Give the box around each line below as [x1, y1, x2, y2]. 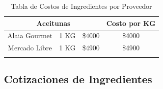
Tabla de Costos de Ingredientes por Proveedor [11, 1, 152, 11]
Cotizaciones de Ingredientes [4, 71, 152, 87]
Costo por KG [106, 18, 156, 28]
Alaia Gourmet [7, 30, 53, 41]
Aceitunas [36, 18, 71, 28]
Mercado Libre [8, 43, 52, 53]
